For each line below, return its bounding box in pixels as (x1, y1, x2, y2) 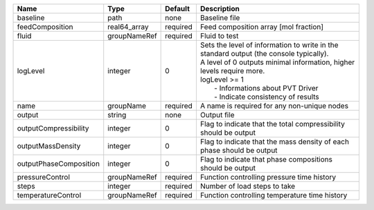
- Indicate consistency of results (213, 92, 320, 102)
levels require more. (199, 66, 265, 75)
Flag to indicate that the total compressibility (199, 120, 346, 128)
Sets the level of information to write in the (199, 40, 339, 50)
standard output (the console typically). (199, 49, 329, 58)
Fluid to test (199, 31, 239, 41)
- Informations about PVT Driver (213, 84, 319, 93)
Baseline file (199, 13, 240, 22)
